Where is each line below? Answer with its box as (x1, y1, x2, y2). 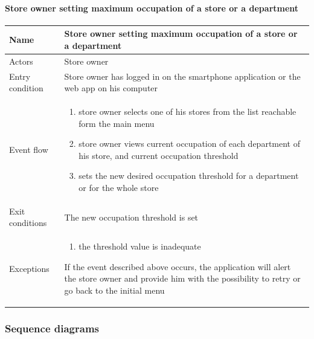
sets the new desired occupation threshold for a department (78, 169, 299, 182)
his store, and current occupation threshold (78, 149, 239, 161)
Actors (9, 54, 33, 67)
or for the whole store (78, 181, 159, 193)
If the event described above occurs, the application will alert (64, 260, 291, 273)
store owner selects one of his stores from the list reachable (78, 105, 296, 118)
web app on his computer (64, 82, 158, 94)
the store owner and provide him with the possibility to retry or (64, 272, 301, 285)
